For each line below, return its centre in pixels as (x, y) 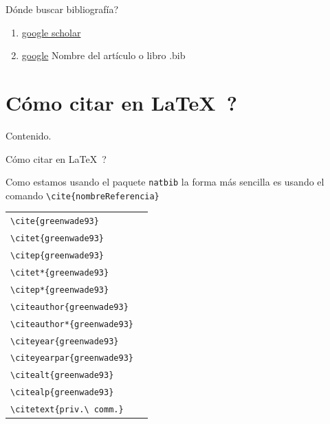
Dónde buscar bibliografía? (62, 9)
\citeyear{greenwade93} (65, 341)
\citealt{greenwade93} (62, 376)
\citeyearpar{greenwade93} (72, 358)
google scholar (51, 32)
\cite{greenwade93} (55, 222)
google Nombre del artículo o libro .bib (103, 55)
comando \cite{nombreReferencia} (82, 195)
